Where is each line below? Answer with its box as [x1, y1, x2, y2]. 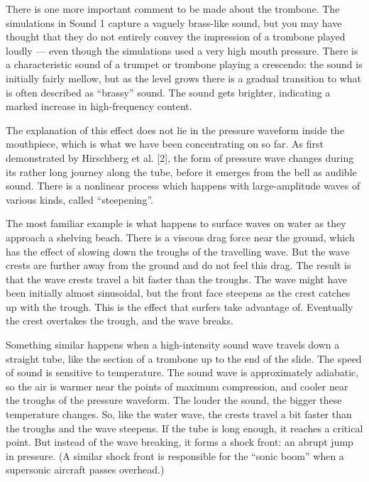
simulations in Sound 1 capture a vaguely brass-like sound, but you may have [6, 15, 342, 30]
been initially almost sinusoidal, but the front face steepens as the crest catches [6, 285, 351, 300]
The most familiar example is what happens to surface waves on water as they [6, 216, 346, 231]
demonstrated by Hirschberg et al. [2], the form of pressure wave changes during [6, 150, 354, 165]
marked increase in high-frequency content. [6, 99, 192, 114]
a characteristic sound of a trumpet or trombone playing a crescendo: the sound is [6, 57, 363, 72]
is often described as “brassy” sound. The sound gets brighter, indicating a [6, 84, 331, 99]
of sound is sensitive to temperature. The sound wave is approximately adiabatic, [6, 365, 359, 380]
